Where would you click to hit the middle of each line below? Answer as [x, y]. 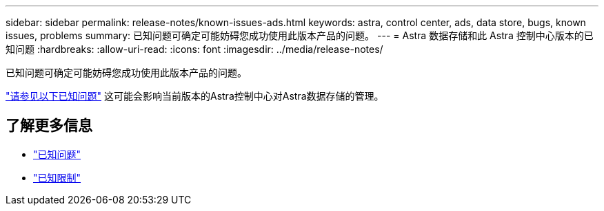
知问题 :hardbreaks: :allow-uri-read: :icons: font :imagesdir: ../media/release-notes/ [194, 49]
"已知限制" [57, 177]
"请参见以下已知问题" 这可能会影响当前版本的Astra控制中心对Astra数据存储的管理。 [195, 96]
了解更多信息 [49, 126]
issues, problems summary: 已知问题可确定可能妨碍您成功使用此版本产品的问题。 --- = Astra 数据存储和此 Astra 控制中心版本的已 [300, 35]
